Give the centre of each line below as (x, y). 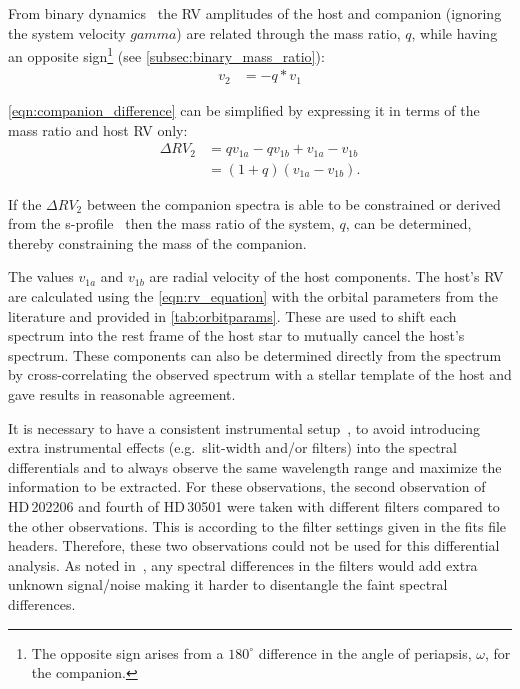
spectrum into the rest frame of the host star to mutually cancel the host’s (236, 335)
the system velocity (67, 32)
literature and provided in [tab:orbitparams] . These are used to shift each (232, 315)
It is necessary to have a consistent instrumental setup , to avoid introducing (244, 427)
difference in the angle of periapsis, (365, 652)
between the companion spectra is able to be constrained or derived (293, 203)
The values (41, 276)
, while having (454, 32)
